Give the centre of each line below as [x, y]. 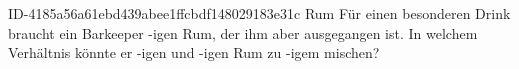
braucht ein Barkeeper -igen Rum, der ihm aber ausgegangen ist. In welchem [243, 32]
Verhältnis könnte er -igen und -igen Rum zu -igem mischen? [194, 52]
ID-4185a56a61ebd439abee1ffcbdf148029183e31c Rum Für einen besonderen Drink [259, 13]
